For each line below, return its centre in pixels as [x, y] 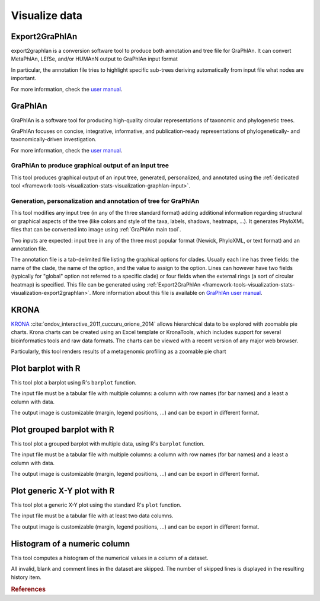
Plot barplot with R [46, 368]
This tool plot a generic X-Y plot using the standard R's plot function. [96, 505]
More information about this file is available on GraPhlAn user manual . [177, 292]
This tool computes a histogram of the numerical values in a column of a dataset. [110, 558]
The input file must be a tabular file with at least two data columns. [92, 516]
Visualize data [47, 15]
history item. [26, 577]
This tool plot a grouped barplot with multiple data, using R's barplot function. [108, 443]
